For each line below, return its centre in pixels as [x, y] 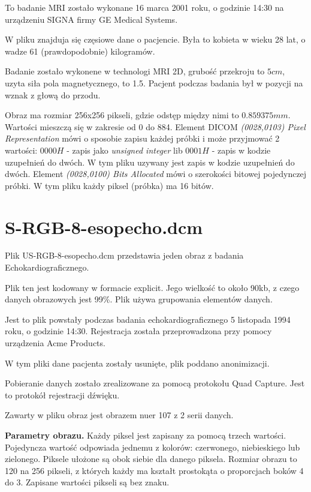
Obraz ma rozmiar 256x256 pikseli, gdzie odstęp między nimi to [122, 115]
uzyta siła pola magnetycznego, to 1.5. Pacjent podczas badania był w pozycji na [154, 82]
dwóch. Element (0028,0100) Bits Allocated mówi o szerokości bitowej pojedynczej [156, 174]
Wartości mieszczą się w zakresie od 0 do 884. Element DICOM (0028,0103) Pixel [155, 126]
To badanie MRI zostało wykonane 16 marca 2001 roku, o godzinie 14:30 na [144, 7]
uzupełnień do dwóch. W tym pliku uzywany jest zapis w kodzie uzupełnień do [150, 162]
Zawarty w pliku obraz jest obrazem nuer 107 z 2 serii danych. [119, 415]
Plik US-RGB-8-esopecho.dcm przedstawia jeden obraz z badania [124, 255]
